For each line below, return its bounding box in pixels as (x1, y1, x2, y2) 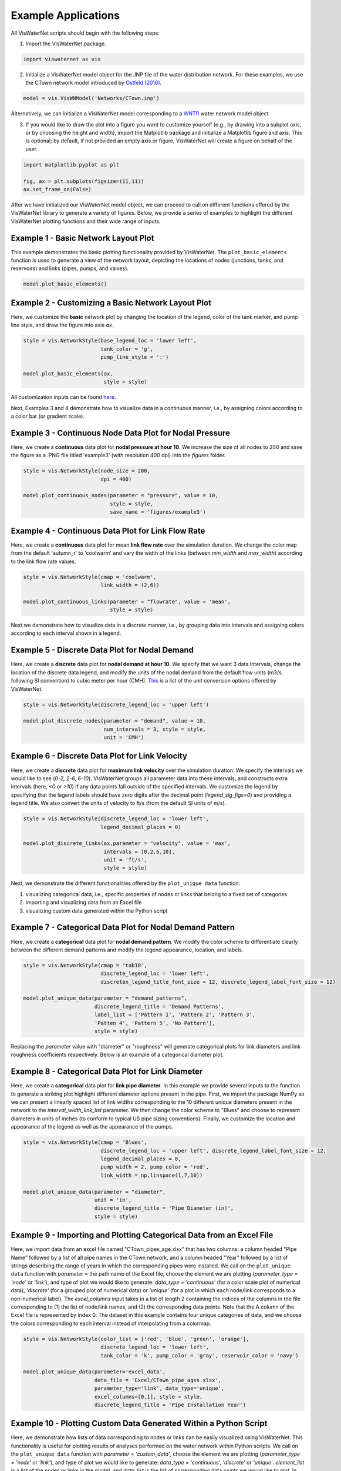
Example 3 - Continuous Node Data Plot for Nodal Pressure (11, 428, 231, 438)
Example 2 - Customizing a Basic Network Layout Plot (11, 298, 211, 308)
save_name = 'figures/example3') (109, 509, 206, 515)
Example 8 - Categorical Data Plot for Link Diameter (11, 1067, 203, 1077)
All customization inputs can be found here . (11, 394, 116, 401)
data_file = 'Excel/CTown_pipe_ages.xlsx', (94, 1377, 222, 1383)
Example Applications (11, 9, 120, 22)
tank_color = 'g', (100, 345, 154, 352)
